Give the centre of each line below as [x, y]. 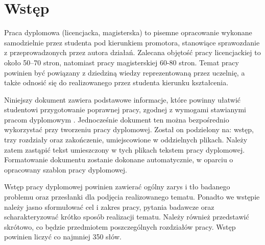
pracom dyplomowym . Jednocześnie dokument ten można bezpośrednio [117, 119]
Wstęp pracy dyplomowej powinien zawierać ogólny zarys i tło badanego [117, 187]
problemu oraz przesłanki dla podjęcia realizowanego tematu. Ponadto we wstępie [132, 197]
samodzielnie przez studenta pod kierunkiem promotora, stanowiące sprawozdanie [132, 42]
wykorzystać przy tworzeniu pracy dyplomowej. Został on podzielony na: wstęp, [129, 129]
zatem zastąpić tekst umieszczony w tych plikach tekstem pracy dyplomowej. [125, 149]
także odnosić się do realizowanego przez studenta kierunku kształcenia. [116, 82]
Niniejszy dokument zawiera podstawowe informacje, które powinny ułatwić [123, 99]
